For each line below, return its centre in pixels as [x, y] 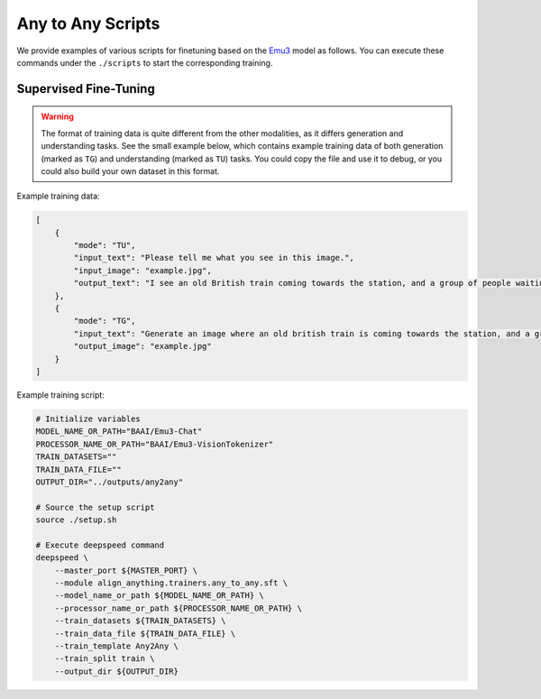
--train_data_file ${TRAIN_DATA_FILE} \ [145, 633]
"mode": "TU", [105, 245]
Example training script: [61, 395]
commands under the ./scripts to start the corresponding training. [145, 62]
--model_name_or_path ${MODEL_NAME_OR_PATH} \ [160, 596]
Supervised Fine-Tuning [86, 89]
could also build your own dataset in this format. [130, 170]
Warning [57, 116]
